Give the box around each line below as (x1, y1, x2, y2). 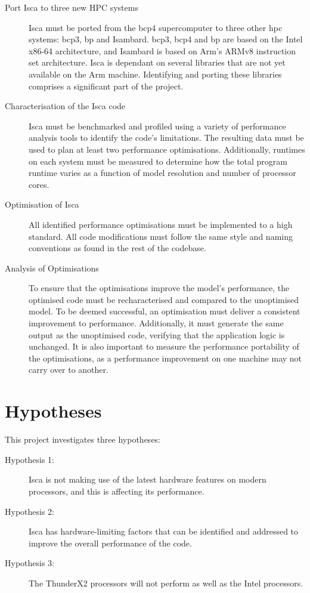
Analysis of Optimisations (5, 261, 99, 274)
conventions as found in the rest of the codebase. (29, 242, 206, 254)
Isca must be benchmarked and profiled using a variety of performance (29, 119, 286, 132)
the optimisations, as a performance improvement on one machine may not (29, 351, 302, 364)
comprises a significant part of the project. (29, 79, 184, 92)
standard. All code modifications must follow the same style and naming (29, 230, 293, 242)
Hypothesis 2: (5, 505, 54, 517)
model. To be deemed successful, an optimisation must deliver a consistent (29, 305, 300, 317)
